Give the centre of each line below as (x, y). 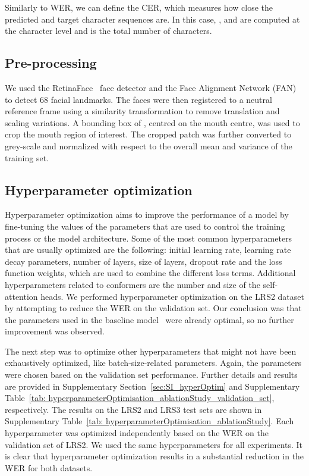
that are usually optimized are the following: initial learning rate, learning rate (148, 250)
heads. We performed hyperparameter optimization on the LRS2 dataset (172, 296)
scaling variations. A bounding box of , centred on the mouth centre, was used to (152, 122)
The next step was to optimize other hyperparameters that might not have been (151, 351)
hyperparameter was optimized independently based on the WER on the (137, 433)
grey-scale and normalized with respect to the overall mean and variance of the (149, 145)
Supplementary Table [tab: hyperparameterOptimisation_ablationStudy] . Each (149, 421)
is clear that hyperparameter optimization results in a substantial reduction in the (154, 456)
